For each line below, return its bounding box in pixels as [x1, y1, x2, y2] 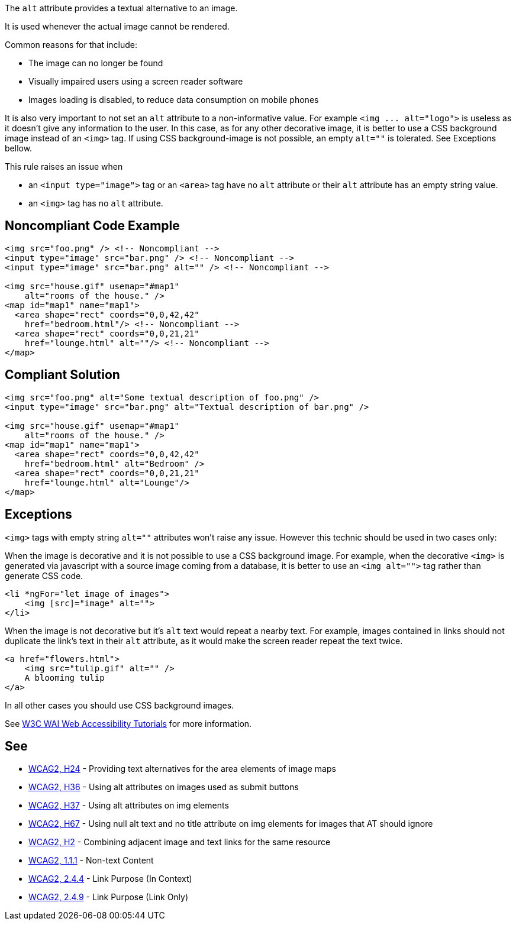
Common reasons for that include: [5, 40, 138, 50]
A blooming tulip [24, 672, 105, 683]
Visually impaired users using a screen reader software [28, 76, 243, 86]
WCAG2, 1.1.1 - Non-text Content [28, 855, 154, 866]
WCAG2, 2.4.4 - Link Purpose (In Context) [28, 874, 192, 884]
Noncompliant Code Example [5, 218, 180, 234]
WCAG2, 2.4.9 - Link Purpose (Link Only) [28, 892, 189, 903]
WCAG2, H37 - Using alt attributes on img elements [28, 800, 229, 811]
